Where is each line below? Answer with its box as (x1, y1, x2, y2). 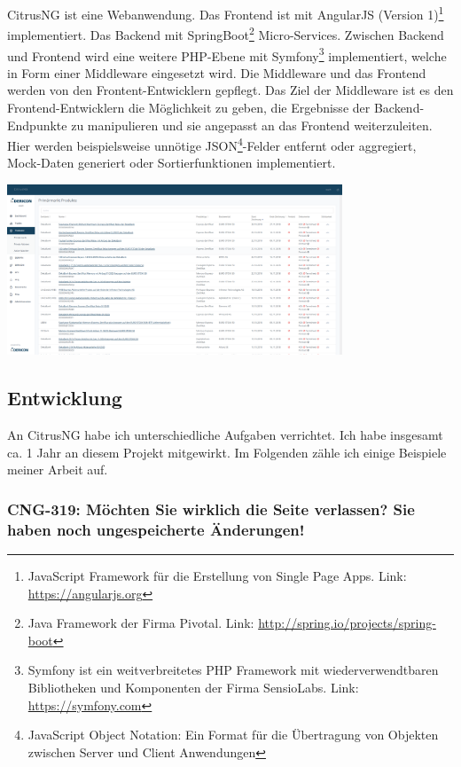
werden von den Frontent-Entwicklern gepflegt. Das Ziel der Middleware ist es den (7, 81, 454, 99)
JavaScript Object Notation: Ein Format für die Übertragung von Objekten (27, 725, 439, 744)
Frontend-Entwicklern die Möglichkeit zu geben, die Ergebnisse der (7, 98, 371, 116)
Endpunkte (7, 115, 67, 134)
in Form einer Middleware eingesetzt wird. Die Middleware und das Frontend (7, 63, 426, 82)
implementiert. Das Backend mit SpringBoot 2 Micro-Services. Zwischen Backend (7, 23, 444, 43)
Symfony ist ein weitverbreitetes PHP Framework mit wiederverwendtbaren (27, 661, 439, 679)
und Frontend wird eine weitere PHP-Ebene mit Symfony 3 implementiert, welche (7, 43, 447, 65)
